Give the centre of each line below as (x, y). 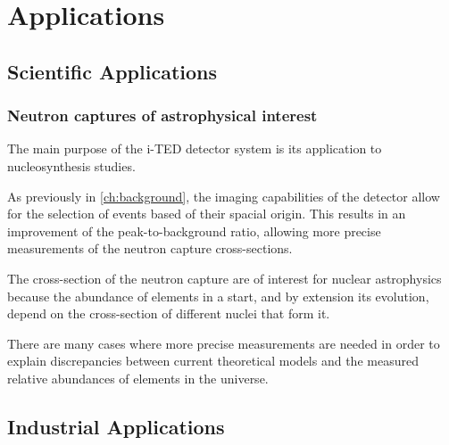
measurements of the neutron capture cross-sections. (150, 248)
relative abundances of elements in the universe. (138, 378)
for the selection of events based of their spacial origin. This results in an (207, 214)
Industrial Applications (116, 426)
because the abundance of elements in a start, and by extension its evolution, (218, 296)
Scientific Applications (112, 71)
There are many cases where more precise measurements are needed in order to (224, 343)
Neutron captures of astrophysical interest (162, 115)
